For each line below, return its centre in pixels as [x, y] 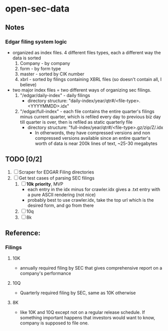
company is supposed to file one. [54, 323]
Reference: [23, 233]
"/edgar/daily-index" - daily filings [55, 95]
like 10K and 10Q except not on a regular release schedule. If [82, 312]
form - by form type [40, 68]
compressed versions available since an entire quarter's [93, 138]
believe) [28, 85]
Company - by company [45, 63]
